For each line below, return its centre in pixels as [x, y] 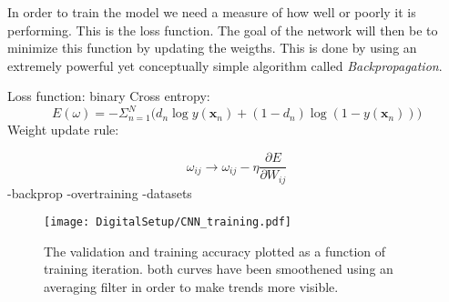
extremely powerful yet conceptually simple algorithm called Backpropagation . [225, 65]
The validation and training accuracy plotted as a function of [215, 251]
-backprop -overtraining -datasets [100, 192]
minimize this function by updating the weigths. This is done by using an [212, 48]
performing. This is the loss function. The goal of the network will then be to [223, 30]
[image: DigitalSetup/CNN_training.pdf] [168, 222]
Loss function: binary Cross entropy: [109, 96]
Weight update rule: [63, 130]
